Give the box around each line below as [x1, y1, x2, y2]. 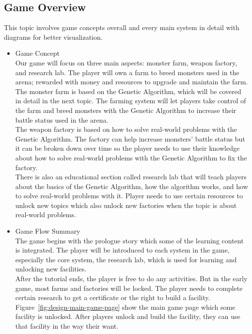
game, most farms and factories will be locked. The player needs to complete [15, 283, 243, 293]
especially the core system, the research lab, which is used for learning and [15, 254, 237, 264]
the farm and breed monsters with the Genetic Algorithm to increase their [15, 105, 236, 115]
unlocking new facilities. [15, 264, 87, 274]
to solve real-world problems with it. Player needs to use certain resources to [15, 191, 243, 201]
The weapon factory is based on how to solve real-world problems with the [15, 124, 237, 134]
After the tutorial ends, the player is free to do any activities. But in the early [15, 273, 248, 284]
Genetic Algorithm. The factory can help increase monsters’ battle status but [15, 133, 245, 143]
